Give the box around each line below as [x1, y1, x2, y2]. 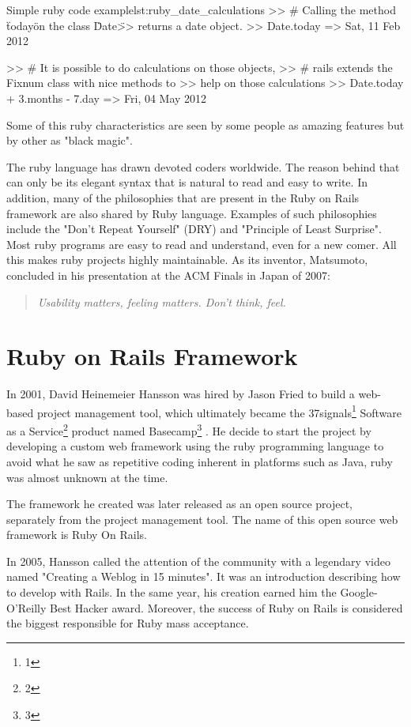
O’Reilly [6, 599, 47, 616]
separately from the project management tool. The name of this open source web [6, 510, 398, 527]
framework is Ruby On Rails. [6, 526, 147, 543]
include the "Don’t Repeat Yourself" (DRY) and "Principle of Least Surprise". [6, 220, 382, 237]
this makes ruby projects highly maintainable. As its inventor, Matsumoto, [6, 251, 368, 268]
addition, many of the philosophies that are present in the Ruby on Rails [6, 189, 360, 205]
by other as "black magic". [6, 132, 133, 149]
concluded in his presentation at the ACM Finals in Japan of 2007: [6, 266, 330, 283]
